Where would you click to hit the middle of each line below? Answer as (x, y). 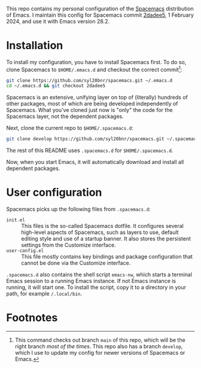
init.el (16, 220)
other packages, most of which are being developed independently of (92, 104)
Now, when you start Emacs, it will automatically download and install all (95, 162)
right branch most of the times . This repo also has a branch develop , (99, 346)
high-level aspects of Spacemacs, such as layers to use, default (100, 232)
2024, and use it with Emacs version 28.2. (58, 21)
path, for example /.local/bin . (44, 294)
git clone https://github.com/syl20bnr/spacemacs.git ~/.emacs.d (89, 80)
